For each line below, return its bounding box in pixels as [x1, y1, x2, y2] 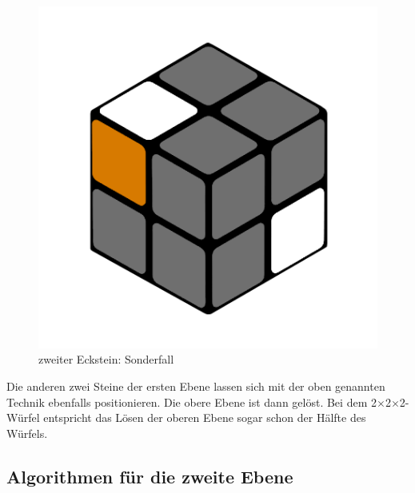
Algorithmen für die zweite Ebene [6, 463, 293, 488]
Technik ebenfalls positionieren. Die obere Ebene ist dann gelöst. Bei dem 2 [6, 393, 377, 410]
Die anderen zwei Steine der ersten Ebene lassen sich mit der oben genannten [6, 377, 385, 394]
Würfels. [6, 424, 48, 441]
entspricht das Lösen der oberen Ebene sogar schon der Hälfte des [43, 409, 366, 426]
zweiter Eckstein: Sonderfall [38, 351, 174, 368]
